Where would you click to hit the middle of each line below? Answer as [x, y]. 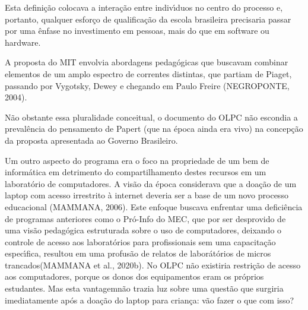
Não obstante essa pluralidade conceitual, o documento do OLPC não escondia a [151, 117]
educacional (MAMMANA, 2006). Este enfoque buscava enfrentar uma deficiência [154, 206]
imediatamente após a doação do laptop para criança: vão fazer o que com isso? [150, 300]
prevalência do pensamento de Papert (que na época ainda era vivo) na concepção [154, 129]
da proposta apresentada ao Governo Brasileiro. [91, 140]
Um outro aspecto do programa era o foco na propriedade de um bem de [137, 160]
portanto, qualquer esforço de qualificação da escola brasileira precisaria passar [148, 19]
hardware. [23, 42]
